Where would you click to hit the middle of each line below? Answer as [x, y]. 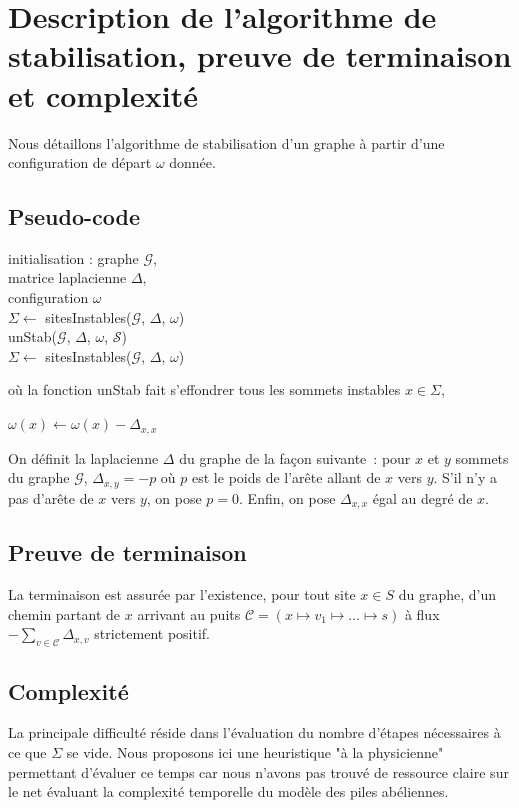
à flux [422, 613]
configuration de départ [80, 162]
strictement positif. [152, 633]
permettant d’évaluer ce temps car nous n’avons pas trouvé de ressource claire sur [258, 771]
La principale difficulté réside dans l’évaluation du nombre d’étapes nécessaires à [254, 732]
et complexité [103, 94]
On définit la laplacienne [83, 457]
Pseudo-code [74, 216]
